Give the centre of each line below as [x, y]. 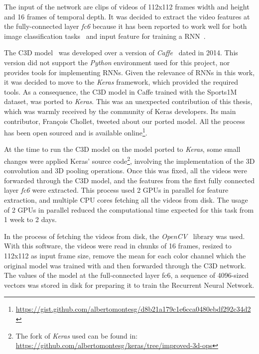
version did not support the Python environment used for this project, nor [117, 62]
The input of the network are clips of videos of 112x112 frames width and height [127, 6]
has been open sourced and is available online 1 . [76, 132]
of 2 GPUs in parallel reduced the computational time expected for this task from [129, 209]
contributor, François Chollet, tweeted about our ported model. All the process [125, 121]
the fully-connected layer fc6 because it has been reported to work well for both [126, 26]
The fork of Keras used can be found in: [77, 335]
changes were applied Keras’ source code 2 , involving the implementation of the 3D [129, 160]
